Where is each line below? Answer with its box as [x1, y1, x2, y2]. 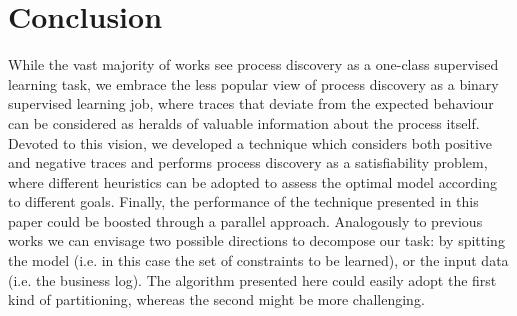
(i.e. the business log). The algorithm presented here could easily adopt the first [8, 269, 497, 290]
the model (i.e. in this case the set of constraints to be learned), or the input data [8, 250, 509, 271]
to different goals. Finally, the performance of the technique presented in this [8, 191, 479, 212]
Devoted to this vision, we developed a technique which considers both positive [8, 132, 492, 153]
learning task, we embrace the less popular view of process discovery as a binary [8, 73, 499, 94]
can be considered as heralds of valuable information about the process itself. [8, 112, 480, 133]
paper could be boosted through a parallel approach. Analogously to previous [8, 210, 483, 231]
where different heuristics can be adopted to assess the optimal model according [8, 171, 498, 192]
